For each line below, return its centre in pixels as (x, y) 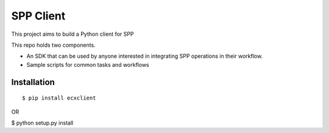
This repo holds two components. (53, 45)
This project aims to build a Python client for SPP (73, 34)
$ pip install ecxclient (59, 98)
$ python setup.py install (42, 123)
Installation (33, 82)
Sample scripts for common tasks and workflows (88, 64)
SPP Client (38, 16)
